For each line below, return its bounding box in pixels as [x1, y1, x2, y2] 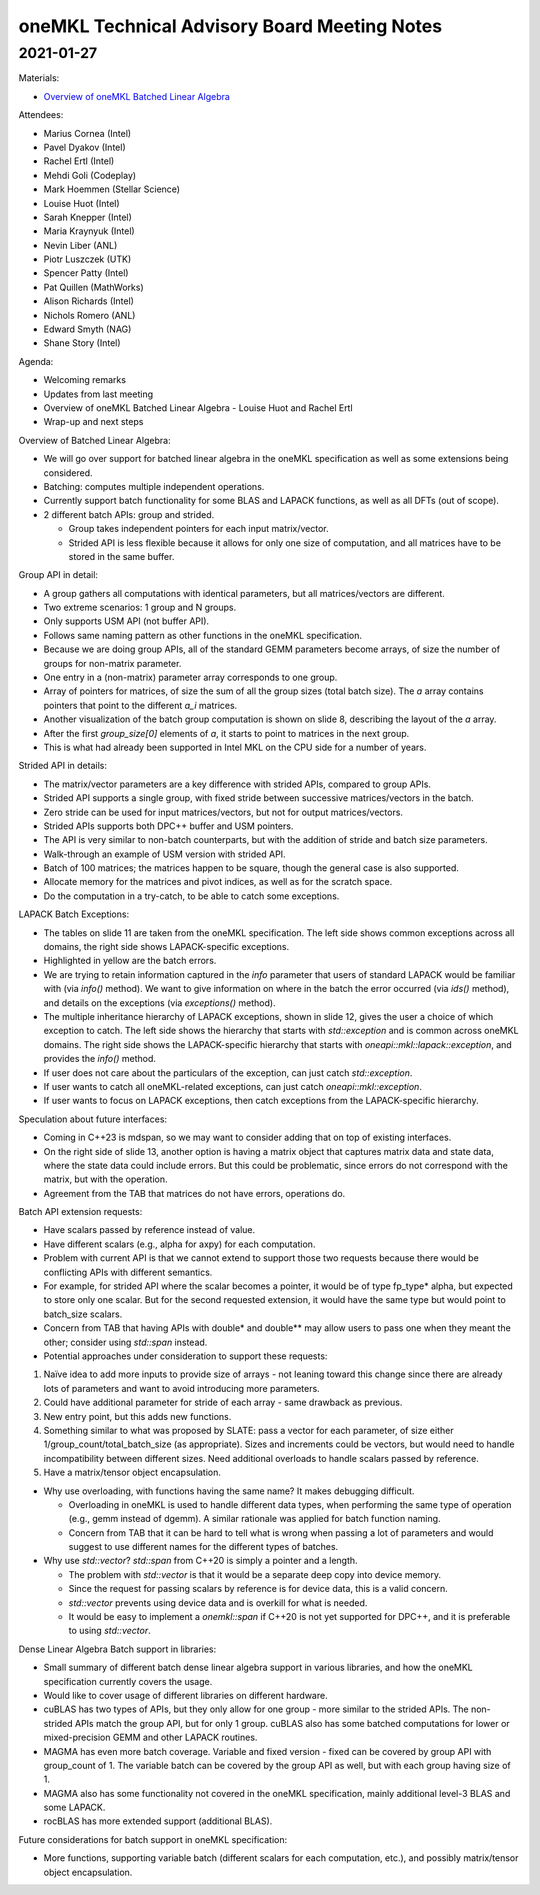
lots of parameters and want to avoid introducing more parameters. [43, 1382, 320, 1394]
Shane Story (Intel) [43, 337, 121, 349]
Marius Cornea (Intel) [43, 127, 132, 139]
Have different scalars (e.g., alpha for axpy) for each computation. [43, 1238, 316, 1250]
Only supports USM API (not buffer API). [43, 615, 210, 627]
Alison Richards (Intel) [43, 295, 135, 307]
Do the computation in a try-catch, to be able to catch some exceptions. [43, 890, 340, 902]
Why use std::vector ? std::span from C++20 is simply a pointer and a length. [43, 1555, 359, 1567]
